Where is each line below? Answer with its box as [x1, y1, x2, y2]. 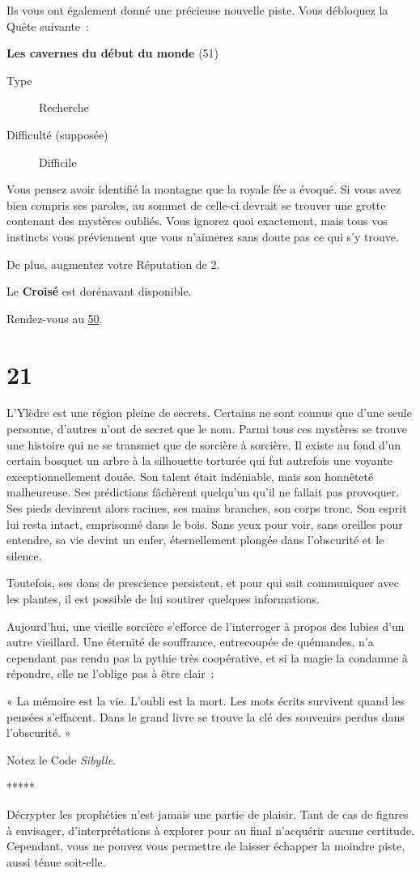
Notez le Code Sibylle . [6, 751, 116, 768]
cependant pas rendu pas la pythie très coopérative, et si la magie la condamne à [6, 649, 408, 666]
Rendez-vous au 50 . [6, 309, 103, 326]
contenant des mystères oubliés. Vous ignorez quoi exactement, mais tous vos [6, 212, 388, 229]
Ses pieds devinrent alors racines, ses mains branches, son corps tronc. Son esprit [6, 500, 407, 516]
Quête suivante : [6, 17, 89, 34]
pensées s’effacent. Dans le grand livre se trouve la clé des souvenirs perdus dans [6, 708, 405, 725]
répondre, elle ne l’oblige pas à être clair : [6, 665, 214, 682]
